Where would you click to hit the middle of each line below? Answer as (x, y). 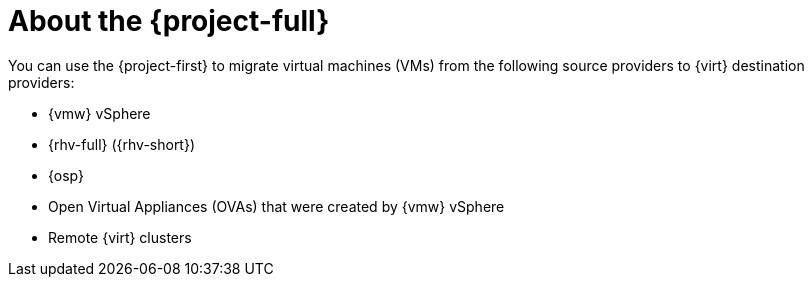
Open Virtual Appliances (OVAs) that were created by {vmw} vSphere (276, 206)
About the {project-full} (169, 21)
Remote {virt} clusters (120, 237)
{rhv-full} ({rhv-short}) (122, 144)
